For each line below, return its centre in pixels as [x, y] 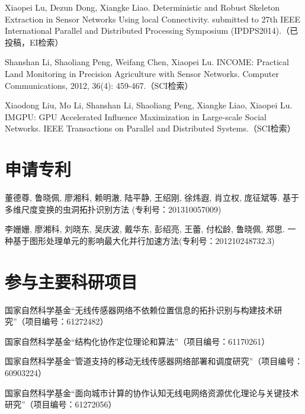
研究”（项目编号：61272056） [61, 404]
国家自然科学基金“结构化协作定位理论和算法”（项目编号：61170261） [137, 341]
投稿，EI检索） [34, 42]
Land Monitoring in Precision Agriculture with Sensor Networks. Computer [142, 73]
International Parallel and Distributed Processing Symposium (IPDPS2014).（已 [152, 31]
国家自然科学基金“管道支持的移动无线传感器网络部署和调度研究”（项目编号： [154, 361]
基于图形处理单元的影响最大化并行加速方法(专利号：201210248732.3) [144, 240]
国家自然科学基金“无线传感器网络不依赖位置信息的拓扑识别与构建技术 [139, 309]
